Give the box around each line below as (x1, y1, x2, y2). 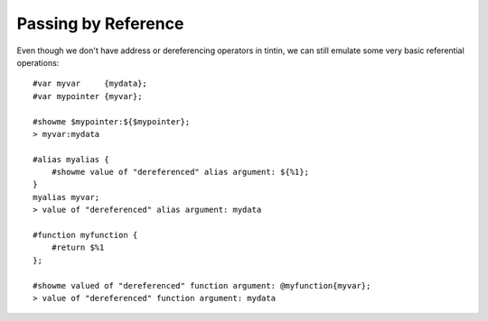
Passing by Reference (16, 14, 184, 33)
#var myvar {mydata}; (33, 78, 148, 89)
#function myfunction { (33, 230, 138, 241)
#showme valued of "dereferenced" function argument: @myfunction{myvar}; (33, 280, 371, 290)
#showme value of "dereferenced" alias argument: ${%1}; (51, 167, 309, 178)
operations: (16, 57, 60, 68)
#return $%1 (51, 243, 105, 252)
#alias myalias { (33, 154, 109, 164)
